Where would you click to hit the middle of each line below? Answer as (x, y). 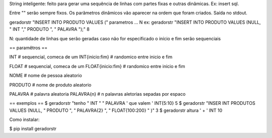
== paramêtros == (28, 47)
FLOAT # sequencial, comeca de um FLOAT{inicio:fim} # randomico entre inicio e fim (97, 66)
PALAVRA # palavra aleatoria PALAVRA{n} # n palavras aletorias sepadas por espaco (97, 94)
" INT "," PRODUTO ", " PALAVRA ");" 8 (50, 29)
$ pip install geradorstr (33, 129)
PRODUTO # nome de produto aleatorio (50, 85)
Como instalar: (24, 120)
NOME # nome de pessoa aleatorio (46, 76)
